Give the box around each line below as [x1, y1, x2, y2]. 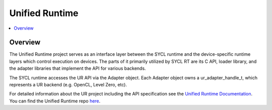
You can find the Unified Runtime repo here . [9, 98, 101, 104]
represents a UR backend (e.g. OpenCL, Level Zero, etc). [9, 82, 127, 88]
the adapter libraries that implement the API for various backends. [9, 65, 146, 71]
